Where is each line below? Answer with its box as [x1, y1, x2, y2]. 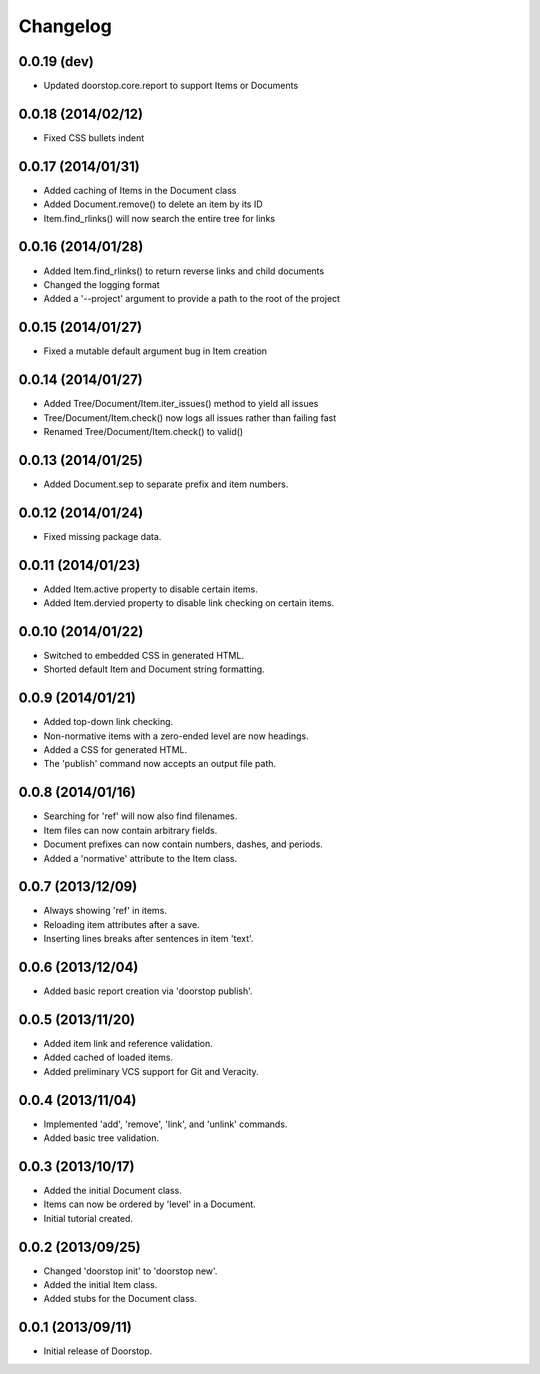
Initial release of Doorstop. [43, 1345, 153, 1357]
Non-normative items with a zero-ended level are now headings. [43, 730, 309, 742]
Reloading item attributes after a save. [43, 918, 200, 930]
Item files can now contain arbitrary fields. [43, 824, 218, 836]
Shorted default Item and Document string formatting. [43, 663, 265, 675]
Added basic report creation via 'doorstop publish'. [43, 985, 254, 997]
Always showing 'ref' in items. [43, 905, 167, 917]
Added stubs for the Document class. [43, 1293, 198, 1305]
